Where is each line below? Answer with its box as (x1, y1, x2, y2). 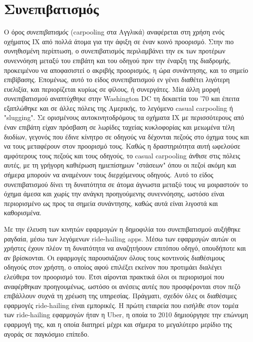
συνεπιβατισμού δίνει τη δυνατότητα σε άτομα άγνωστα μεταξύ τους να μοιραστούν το (4, 179, 248, 189)
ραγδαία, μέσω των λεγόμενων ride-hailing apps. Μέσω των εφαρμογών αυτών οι (4, 233, 236, 243)
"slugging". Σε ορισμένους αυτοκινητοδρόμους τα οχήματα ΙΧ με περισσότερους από (4, 112, 244, 122)
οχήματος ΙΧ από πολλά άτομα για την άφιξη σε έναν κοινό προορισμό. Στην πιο (4, 36, 234, 46)
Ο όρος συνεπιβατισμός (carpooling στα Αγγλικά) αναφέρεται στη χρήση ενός (4, 27, 225, 37)
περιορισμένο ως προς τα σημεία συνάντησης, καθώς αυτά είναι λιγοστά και (4, 198, 218, 208)
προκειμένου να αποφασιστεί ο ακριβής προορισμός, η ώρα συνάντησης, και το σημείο (4, 65, 248, 75)
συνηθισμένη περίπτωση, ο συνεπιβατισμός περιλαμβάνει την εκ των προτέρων (4, 46, 226, 56)
